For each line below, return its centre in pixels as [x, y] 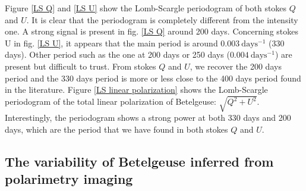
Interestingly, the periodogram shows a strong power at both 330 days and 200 [148, 118]
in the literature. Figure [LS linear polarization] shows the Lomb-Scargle [136, 90]
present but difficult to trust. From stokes [81, 66]
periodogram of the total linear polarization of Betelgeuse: [111, 101]
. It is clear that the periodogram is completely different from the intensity [162, 19]
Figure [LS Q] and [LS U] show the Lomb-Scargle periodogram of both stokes [146, 8]
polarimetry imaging [69, 179]
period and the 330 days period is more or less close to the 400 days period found [153, 78]
